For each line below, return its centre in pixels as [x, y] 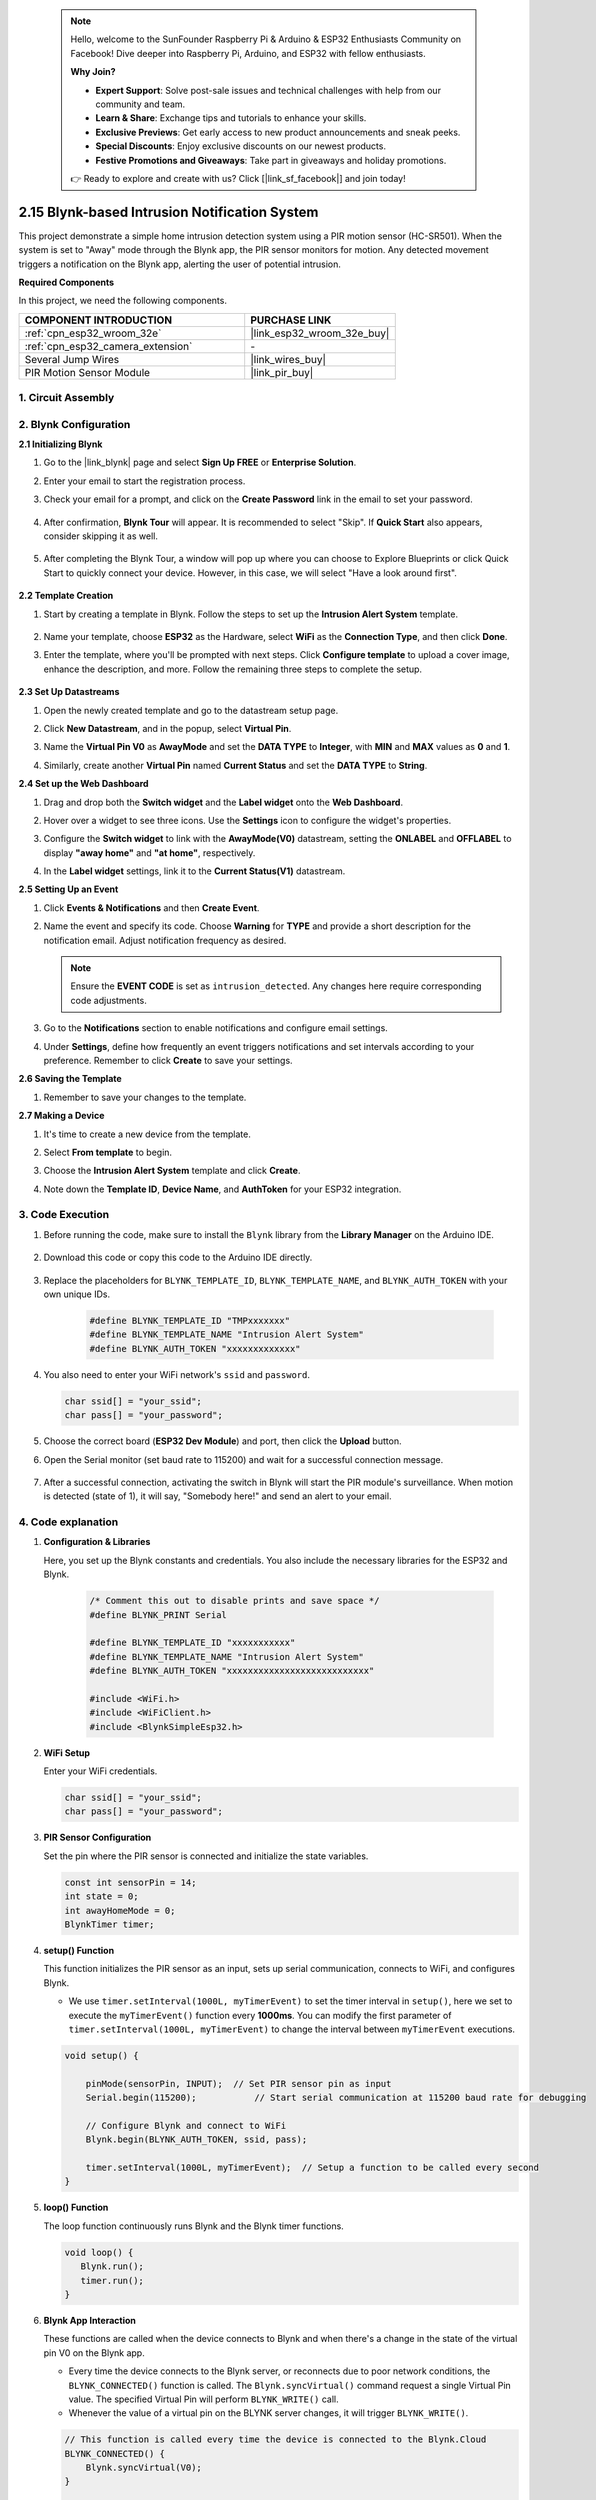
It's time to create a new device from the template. [147, 1134]
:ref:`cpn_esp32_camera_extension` [108, 346]
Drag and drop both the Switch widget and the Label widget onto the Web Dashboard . [223, 802]
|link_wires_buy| [288, 359]
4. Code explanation [68, 1522]
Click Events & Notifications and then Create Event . [151, 907]
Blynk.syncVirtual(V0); [143, 2468]
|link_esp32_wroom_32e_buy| [320, 333]
